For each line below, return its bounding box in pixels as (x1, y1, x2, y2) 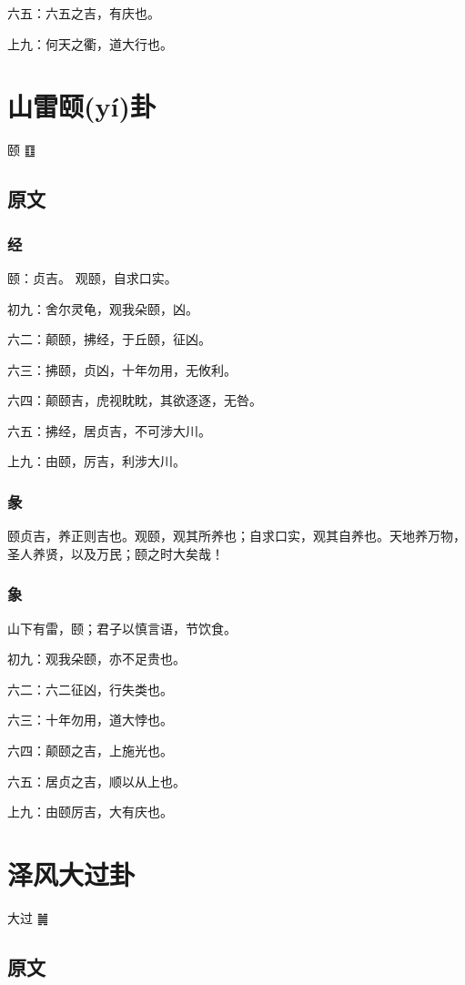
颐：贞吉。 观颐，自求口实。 (7, 268, 177, 287)
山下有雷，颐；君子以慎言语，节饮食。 (7, 618, 237, 637)
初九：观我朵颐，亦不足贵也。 (7, 649, 186, 668)
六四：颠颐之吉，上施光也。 (7, 741, 173, 760)
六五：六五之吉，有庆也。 (7, 4, 160, 22)
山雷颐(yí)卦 (7, 87, 156, 125)
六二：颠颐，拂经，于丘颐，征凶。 (7, 330, 211, 349)
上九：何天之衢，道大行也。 (7, 34, 173, 53)
